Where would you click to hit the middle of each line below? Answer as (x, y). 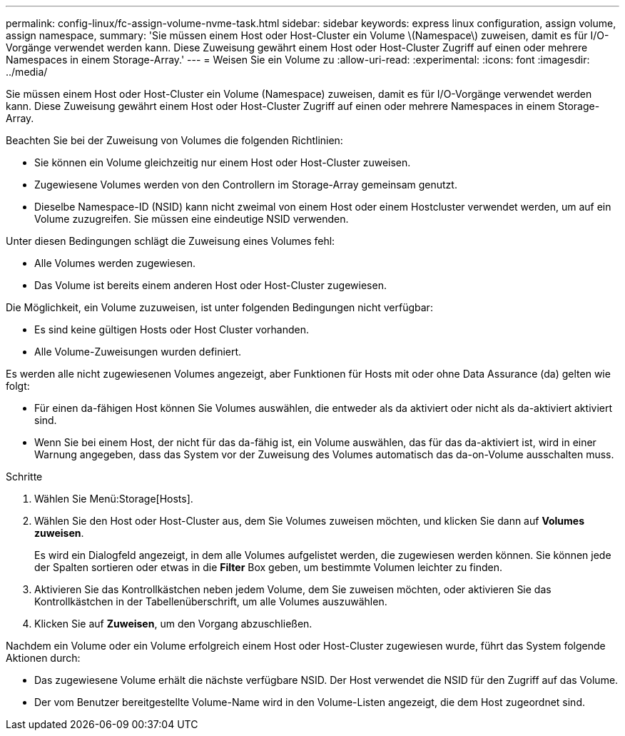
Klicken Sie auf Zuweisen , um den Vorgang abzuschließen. (173, 624)
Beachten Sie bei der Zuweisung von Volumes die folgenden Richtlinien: (174, 140)
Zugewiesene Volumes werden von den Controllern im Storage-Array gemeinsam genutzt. (246, 185)
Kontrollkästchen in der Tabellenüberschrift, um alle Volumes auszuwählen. (211, 601)
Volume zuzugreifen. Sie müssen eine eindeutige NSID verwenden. (192, 219)
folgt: (18, 386)
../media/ (27, 72)
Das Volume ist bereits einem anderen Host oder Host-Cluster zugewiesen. (210, 285)
